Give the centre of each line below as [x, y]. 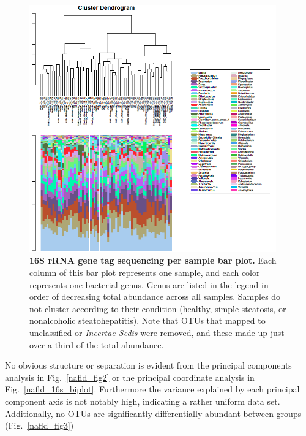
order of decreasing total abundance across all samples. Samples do [155, 296]
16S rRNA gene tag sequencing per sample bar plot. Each [153, 260]
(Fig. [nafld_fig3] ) [39, 425]
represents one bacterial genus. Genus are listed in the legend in [149, 284]
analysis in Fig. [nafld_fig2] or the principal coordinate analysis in [130, 377]
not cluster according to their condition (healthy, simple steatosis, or [158, 308]
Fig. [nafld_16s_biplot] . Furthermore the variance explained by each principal [152, 389]
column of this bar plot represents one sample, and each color [145, 272]
